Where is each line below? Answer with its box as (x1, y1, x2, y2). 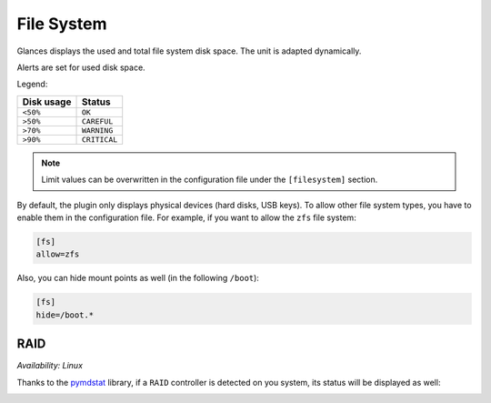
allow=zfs (35, 249, 80, 259)
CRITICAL (81, 135, 118, 145)
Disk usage (22, 96, 72, 108)
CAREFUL (81, 116, 114, 126)
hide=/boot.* (35, 309, 95, 320)
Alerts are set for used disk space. (16, 62, 145, 73)
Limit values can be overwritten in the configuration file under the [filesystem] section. (41, 174, 378, 186)
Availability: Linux (16, 360, 84, 371)
